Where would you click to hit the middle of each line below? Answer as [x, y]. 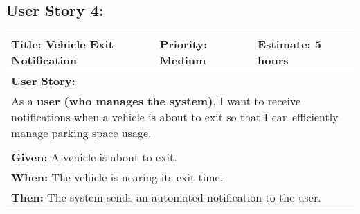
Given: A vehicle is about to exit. [94, 157]
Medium [183, 60]
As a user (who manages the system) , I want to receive [156, 101]
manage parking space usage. [81, 133]
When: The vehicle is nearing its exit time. [117, 177]
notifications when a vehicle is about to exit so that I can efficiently [175, 117]
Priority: [183, 44]
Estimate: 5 [290, 44]
